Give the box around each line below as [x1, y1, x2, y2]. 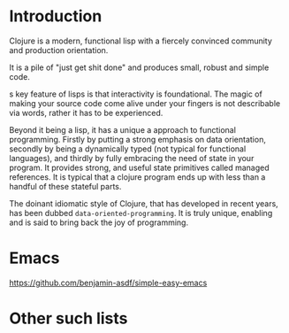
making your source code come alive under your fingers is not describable [9, 97, 281, 108]
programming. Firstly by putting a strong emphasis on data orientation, [9, 134, 267, 144]
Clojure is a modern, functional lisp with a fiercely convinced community [9, 35, 272, 46]
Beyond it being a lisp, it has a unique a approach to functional [9, 124, 237, 135]
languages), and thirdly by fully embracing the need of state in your [9, 152, 255, 163]
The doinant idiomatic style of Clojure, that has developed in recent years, [9, 197, 278, 209]
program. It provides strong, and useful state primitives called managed [9, 162, 270, 173]
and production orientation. [9, 44, 109, 55]
